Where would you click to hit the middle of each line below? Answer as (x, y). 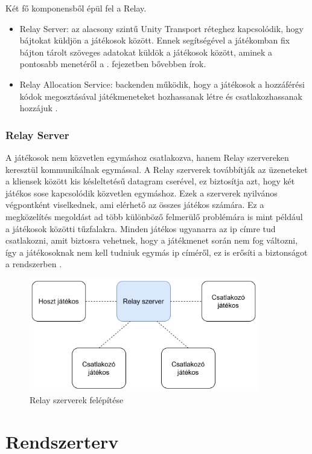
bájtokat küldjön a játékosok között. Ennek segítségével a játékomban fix (155, 40)
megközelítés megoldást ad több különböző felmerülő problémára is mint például (154, 216)
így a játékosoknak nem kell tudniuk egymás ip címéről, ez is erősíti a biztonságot (157, 252)
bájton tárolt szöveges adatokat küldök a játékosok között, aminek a (146, 52)
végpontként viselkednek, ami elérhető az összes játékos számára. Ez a (135, 205)
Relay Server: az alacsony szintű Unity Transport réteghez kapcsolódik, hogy (161, 28)
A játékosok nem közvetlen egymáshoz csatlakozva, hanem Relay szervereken (147, 157)
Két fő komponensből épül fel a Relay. (76, 8)
